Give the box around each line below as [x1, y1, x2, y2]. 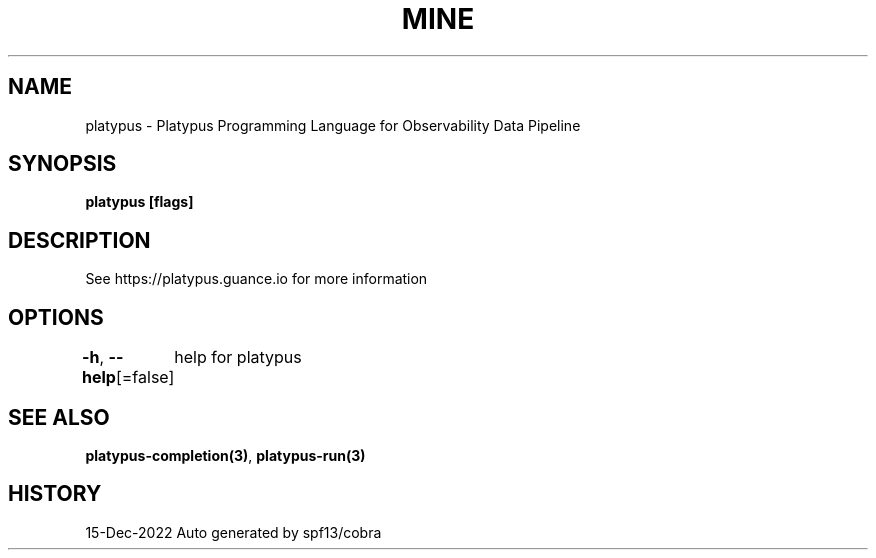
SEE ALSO [8, 404, 110, 430]
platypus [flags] [85, 193, 194, 211]
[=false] [115, 367, 175, 388]
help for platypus [174, 347, 302, 368]
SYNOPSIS [8, 151, 117, 177]
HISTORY [8, 481, 102, 507]
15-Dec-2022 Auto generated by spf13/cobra [85, 523, 382, 541]
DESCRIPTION [8, 227, 151, 253]
